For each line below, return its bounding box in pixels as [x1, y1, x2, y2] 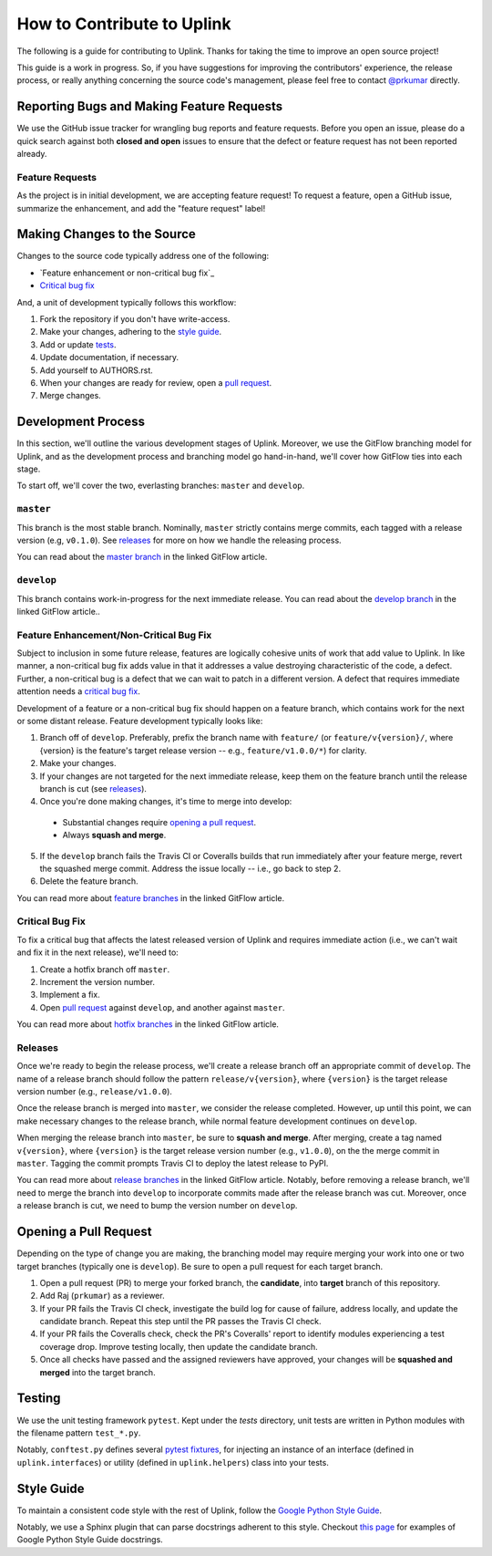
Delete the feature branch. [39, 876, 138, 887]
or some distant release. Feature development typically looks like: [16, 715, 263, 726]
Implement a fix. [39, 990, 100, 1001]
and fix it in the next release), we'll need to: [16, 947, 179, 958]
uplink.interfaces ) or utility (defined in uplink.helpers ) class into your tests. [16, 1457, 330, 1468]
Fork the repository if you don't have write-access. [39, 314, 231, 325]
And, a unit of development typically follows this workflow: [16, 296, 237, 307]
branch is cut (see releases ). [39, 783, 148, 794]
